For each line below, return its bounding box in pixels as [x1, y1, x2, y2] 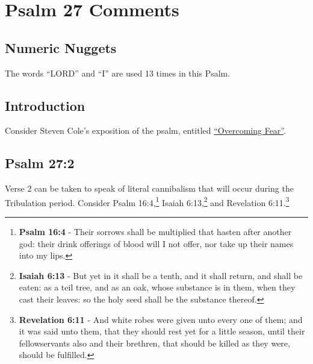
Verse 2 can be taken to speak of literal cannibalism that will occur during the [5, 182, 294, 195]
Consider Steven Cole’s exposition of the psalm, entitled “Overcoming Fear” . [5, 124, 286, 137]
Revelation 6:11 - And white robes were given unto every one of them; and [19, 313, 303, 325]
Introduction [5, 96, 85, 115]
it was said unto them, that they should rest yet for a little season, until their [19, 325, 305, 337]
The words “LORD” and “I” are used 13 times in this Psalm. [5, 66, 231, 79]
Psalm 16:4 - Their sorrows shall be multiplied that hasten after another [19, 225, 292, 238]
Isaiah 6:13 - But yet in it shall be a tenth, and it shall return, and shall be [19, 269, 303, 281]
